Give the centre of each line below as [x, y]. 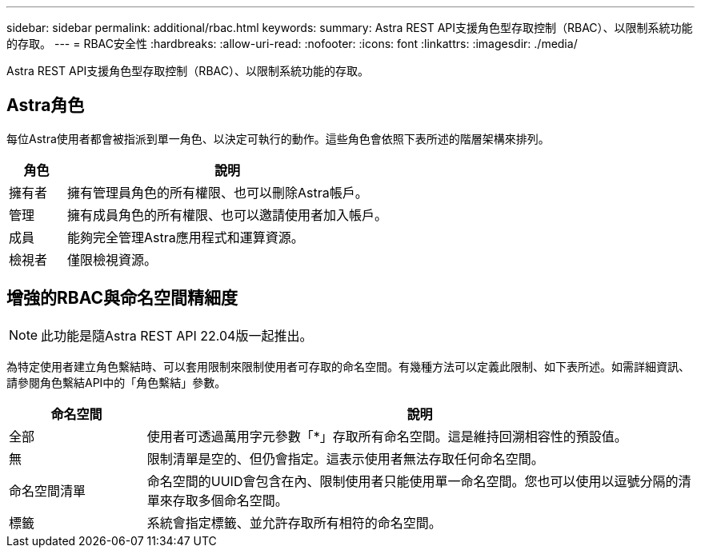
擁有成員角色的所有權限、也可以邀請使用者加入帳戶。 [227, 215]
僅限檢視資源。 [112, 259]
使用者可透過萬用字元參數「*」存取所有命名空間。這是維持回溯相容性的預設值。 [387, 436]
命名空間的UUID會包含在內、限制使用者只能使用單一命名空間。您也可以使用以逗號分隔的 [413, 481]
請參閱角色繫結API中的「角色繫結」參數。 [116, 382]
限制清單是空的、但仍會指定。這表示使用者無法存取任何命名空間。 [345, 458]
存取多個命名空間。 [230, 500]
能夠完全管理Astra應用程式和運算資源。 [185, 237]
